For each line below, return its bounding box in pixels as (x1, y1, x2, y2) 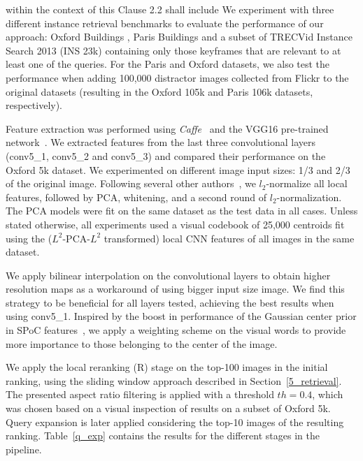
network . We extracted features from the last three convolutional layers (6, 135, 316, 149)
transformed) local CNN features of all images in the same (104, 230, 355, 245)
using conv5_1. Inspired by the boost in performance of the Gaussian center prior (6, 309, 357, 323)
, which (312, 387, 343, 402)
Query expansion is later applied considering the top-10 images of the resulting (6, 414, 344, 429)
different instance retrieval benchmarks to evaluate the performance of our (6, 15, 324, 30)
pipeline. (6, 441, 42, 456)
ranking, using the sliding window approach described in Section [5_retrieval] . (6, 373, 342, 388)
